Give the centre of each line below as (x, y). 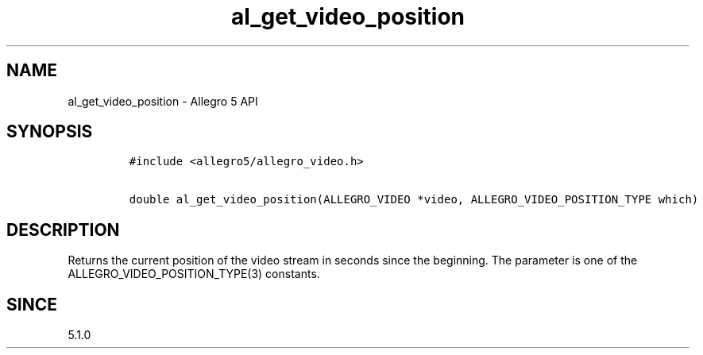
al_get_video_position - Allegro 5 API (163, 101)
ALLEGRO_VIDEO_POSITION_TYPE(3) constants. (194, 274)
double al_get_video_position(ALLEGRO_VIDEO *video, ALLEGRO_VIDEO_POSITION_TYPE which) (414, 200)
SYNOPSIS (50, 132)
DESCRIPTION (63, 230)
